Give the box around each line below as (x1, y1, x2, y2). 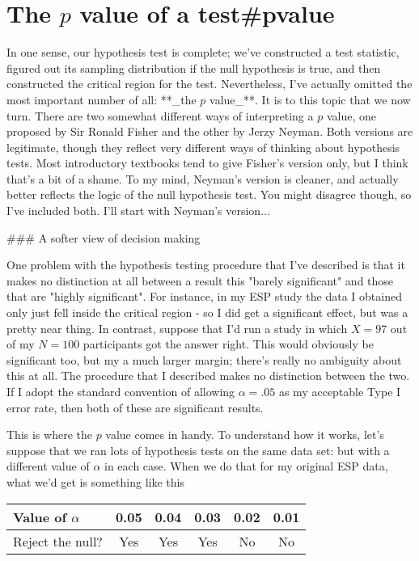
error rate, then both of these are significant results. (6, 399, 264, 415)
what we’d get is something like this (6, 473, 184, 490)
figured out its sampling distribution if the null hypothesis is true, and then (6, 59, 381, 76)
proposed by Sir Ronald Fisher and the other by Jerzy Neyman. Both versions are (6, 123, 413, 140)
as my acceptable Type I (278, 383, 401, 399)
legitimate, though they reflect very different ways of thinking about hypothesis (6, 138, 400, 155)
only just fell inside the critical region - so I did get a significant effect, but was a (6, 304, 408, 321)
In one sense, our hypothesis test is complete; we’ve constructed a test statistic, (6, 44, 400, 61)
